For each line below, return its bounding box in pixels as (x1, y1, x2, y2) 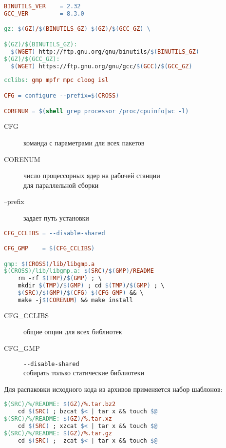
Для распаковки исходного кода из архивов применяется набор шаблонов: (4, 384, 223, 394)
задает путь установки (23, 212, 89, 223)
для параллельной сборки (23, 180, 99, 190)
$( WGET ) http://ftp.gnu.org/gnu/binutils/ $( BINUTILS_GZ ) (11, 48, 199, 55)
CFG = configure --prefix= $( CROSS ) (4, 92, 119, 99)
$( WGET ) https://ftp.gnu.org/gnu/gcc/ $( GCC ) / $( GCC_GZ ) (11, 62, 192, 70)
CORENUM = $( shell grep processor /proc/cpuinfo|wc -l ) (4, 107, 189, 115)
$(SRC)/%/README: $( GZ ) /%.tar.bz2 (4, 401, 116, 408)
